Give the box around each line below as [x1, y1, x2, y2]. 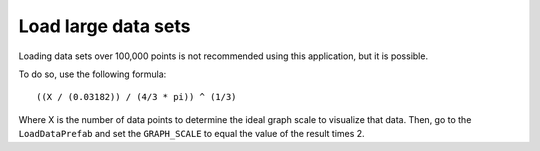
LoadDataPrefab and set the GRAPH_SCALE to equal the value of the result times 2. [18, 128, 365, 140]
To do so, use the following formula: [18, 68, 167, 80]
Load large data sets [18, 15, 191, 37]
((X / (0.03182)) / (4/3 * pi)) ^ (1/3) [36, 91, 237, 103]
